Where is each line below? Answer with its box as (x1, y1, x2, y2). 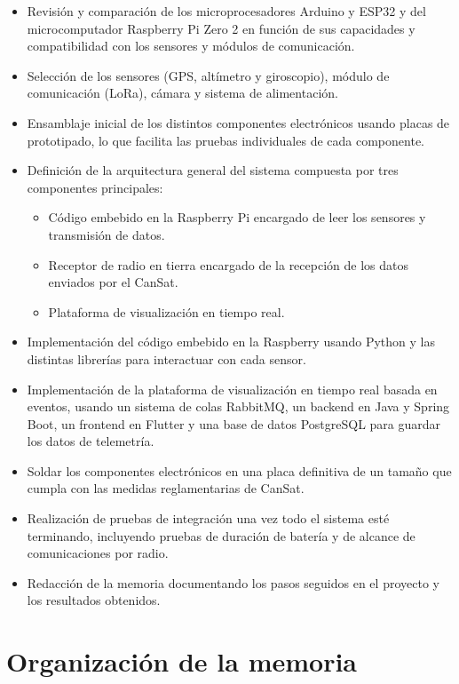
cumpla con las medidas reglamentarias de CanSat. (27, 479, 305, 497)
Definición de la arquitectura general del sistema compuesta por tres (27, 161, 399, 179)
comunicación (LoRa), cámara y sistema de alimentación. (27, 84, 338, 102)
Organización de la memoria (6, 643, 357, 680)
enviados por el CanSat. (48, 273, 178, 291)
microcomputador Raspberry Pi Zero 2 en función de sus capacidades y (27, 19, 415, 37)
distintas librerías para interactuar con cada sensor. (27, 349, 306, 368)
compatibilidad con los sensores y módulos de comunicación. (27, 36, 355, 55)
